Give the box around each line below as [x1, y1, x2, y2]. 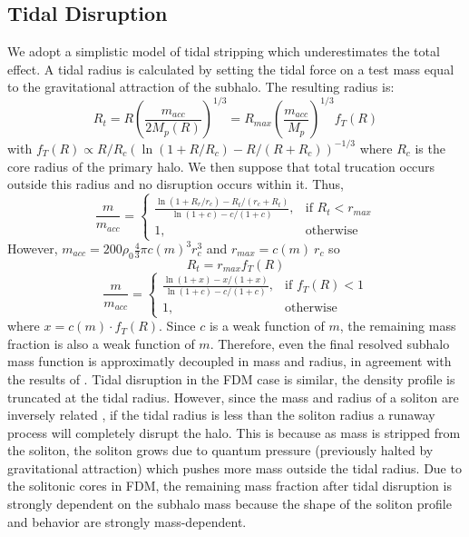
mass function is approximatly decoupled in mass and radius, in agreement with [7, 352, 452, 371]
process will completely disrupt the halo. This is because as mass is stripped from [7, 423, 461, 442]
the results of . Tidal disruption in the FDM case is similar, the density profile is [7, 369, 455, 388]
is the [415, 138, 445, 157]
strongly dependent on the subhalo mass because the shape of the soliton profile [7, 494, 452, 513]
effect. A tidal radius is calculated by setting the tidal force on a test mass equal [7, 59, 454, 78]
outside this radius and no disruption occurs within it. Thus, [7, 174, 344, 194]
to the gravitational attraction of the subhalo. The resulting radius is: [7, 77, 395, 96]
